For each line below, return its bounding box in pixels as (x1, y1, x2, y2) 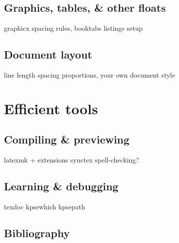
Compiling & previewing (4, 132, 130, 147)
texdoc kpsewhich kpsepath (4, 201, 85, 211)
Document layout (4, 47, 92, 62)
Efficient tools (4, 98, 98, 118)
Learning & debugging (4, 179, 119, 194)
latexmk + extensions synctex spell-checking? (4, 155, 139, 165)
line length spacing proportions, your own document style (4, 70, 175, 80)
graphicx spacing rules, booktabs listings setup (4, 23, 143, 33)
